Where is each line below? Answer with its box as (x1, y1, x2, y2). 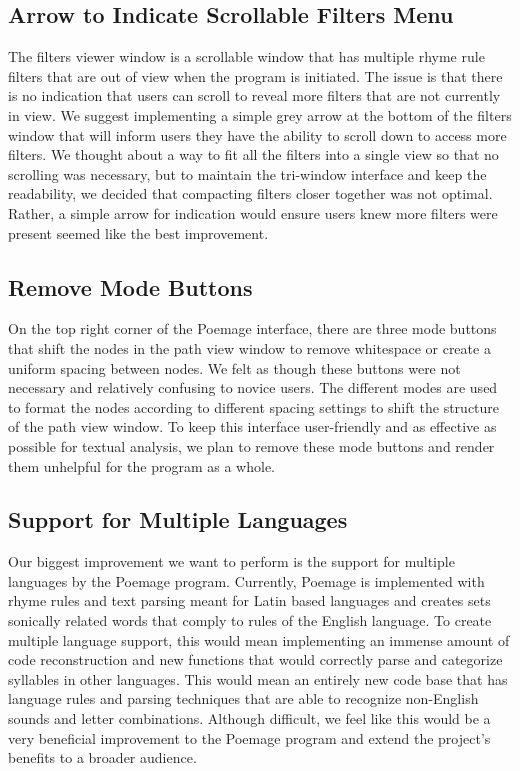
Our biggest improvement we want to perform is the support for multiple (8, 551, 455, 572)
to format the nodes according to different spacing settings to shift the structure (8, 396, 500, 417)
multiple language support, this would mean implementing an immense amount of (8, 629, 510, 650)
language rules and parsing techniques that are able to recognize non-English (8, 688, 479, 709)
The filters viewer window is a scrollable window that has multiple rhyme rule (8, 46, 485, 67)
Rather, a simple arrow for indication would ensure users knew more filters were (8, 202, 498, 223)
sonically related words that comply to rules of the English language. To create (8, 610, 492, 631)
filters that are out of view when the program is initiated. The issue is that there (8, 65, 503, 86)
